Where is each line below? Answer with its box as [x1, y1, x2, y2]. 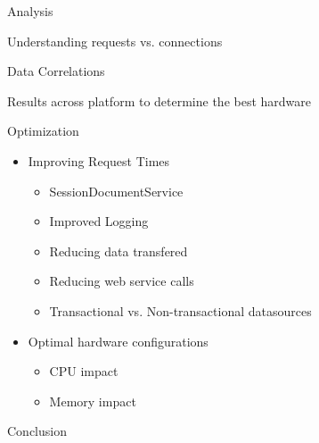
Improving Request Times [28, 151, 170, 170]
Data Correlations [7, 62, 105, 80]
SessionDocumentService [49, 181, 184, 200]
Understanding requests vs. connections [7, 31, 223, 50]
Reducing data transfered [49, 241, 188, 260]
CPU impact [49, 362, 119, 380]
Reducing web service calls [49, 272, 194, 290]
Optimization [7, 121, 79, 140]
